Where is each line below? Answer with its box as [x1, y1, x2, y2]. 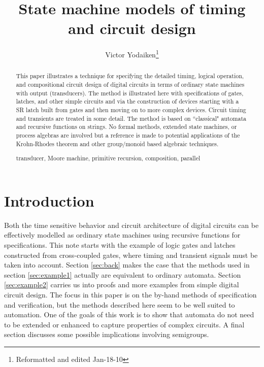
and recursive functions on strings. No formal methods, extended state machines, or [16, 122, 237, 131]
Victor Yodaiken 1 [105, 48, 159, 59]
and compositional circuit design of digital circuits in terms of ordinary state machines [16, 80, 245, 89]
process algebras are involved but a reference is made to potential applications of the [16, 130, 240, 139]
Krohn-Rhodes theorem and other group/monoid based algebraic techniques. [16, 139, 219, 148]
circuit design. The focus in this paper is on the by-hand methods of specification [4, 289, 257, 299]
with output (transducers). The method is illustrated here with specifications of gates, [16, 88, 244, 97]
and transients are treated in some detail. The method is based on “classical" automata [16, 114, 246, 122]
